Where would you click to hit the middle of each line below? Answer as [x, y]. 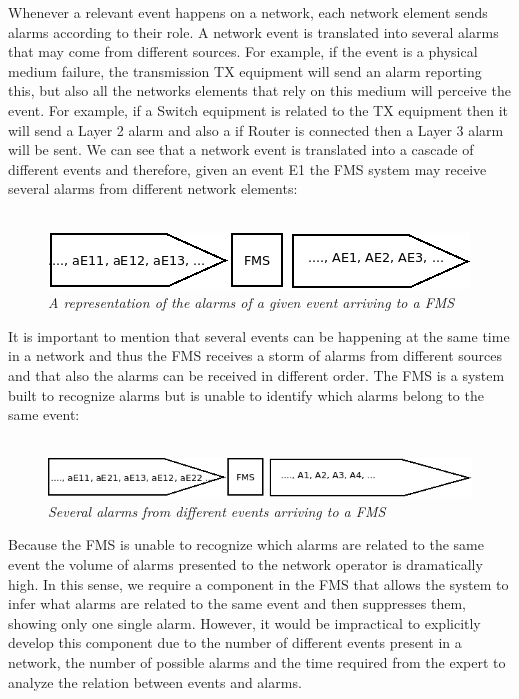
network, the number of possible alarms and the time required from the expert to [257, 661]
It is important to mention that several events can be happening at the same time [259, 335]
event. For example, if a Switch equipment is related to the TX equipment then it [258, 109]
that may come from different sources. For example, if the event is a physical [243, 51]
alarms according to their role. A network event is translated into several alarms [253, 31]
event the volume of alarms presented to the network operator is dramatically [245, 563]
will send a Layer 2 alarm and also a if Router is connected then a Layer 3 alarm [256, 129]
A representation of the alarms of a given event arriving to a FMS [251, 302]
